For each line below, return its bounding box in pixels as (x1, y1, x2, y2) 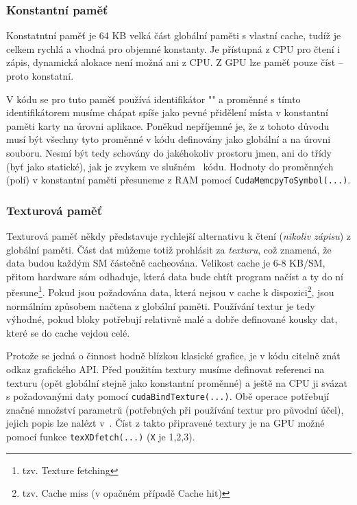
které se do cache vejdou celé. (6, 325, 130, 339)
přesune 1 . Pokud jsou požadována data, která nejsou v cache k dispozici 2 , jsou (6, 283, 334, 300)
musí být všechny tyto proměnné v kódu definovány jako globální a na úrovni (6, 132, 331, 146)
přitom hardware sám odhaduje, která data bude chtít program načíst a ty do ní (6, 269, 343, 283)
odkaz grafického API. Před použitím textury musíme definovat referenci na (6, 362, 325, 377)
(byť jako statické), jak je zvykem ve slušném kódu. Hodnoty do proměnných (6, 159, 334, 173)
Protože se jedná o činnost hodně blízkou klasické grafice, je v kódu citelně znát (6, 348, 341, 363)
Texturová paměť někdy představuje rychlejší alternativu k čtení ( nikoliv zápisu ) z (6, 229, 351, 243)
